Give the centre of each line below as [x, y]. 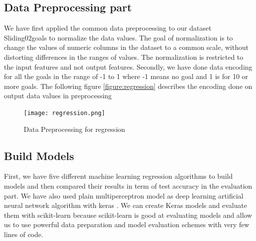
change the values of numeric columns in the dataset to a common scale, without [126, 47]
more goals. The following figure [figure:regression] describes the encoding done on [128, 86]
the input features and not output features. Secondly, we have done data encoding [128, 66]
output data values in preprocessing [58, 96]
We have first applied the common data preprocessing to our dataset [108, 28]
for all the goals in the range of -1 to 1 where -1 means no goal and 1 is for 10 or [126, 76]
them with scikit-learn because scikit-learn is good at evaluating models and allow [128, 215]
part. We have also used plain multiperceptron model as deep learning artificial [124, 195]
